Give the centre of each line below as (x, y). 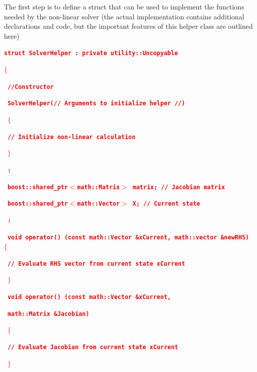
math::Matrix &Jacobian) (48, 314)
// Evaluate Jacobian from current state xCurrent (93, 347)
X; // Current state (166, 204)
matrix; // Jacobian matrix (179, 187)
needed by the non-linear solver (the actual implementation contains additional (124, 16)
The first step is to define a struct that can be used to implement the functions (124, 6)
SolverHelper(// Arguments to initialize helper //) (96, 104)
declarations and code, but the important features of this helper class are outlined (128, 26)
